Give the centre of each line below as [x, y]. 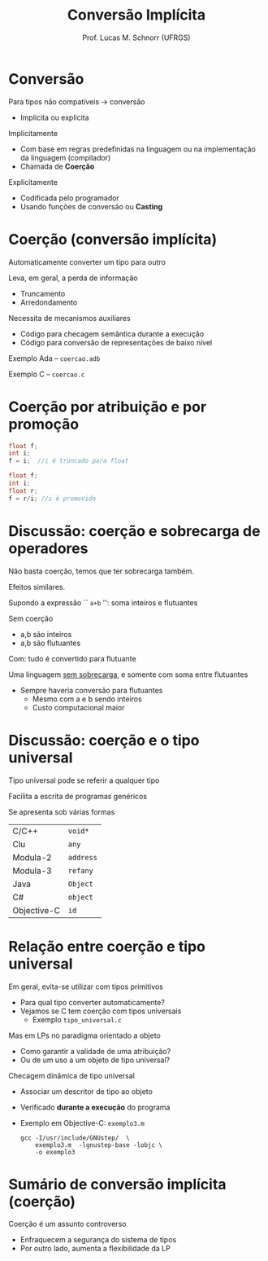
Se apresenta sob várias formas [62, 811]
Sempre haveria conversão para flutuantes [91, 690]
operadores [48, 548]
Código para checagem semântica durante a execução [112, 334]
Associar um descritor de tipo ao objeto [86, 1091]
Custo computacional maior [78, 707]
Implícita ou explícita [54, 117]
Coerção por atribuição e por [108, 407]
